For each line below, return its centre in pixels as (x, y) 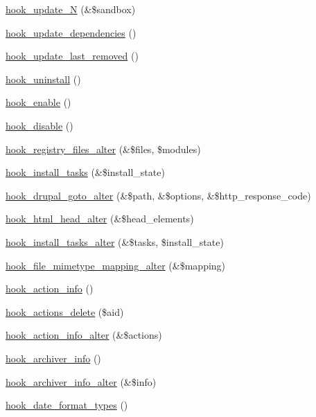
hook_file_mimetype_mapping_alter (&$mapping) (116, 265)
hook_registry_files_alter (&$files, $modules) (103, 149)
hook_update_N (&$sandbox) (71, 9)
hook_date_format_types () (67, 405)
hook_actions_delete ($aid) (65, 311)
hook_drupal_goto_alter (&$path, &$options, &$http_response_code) (158, 195)
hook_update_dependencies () (71, 32)
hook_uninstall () (43, 79)
